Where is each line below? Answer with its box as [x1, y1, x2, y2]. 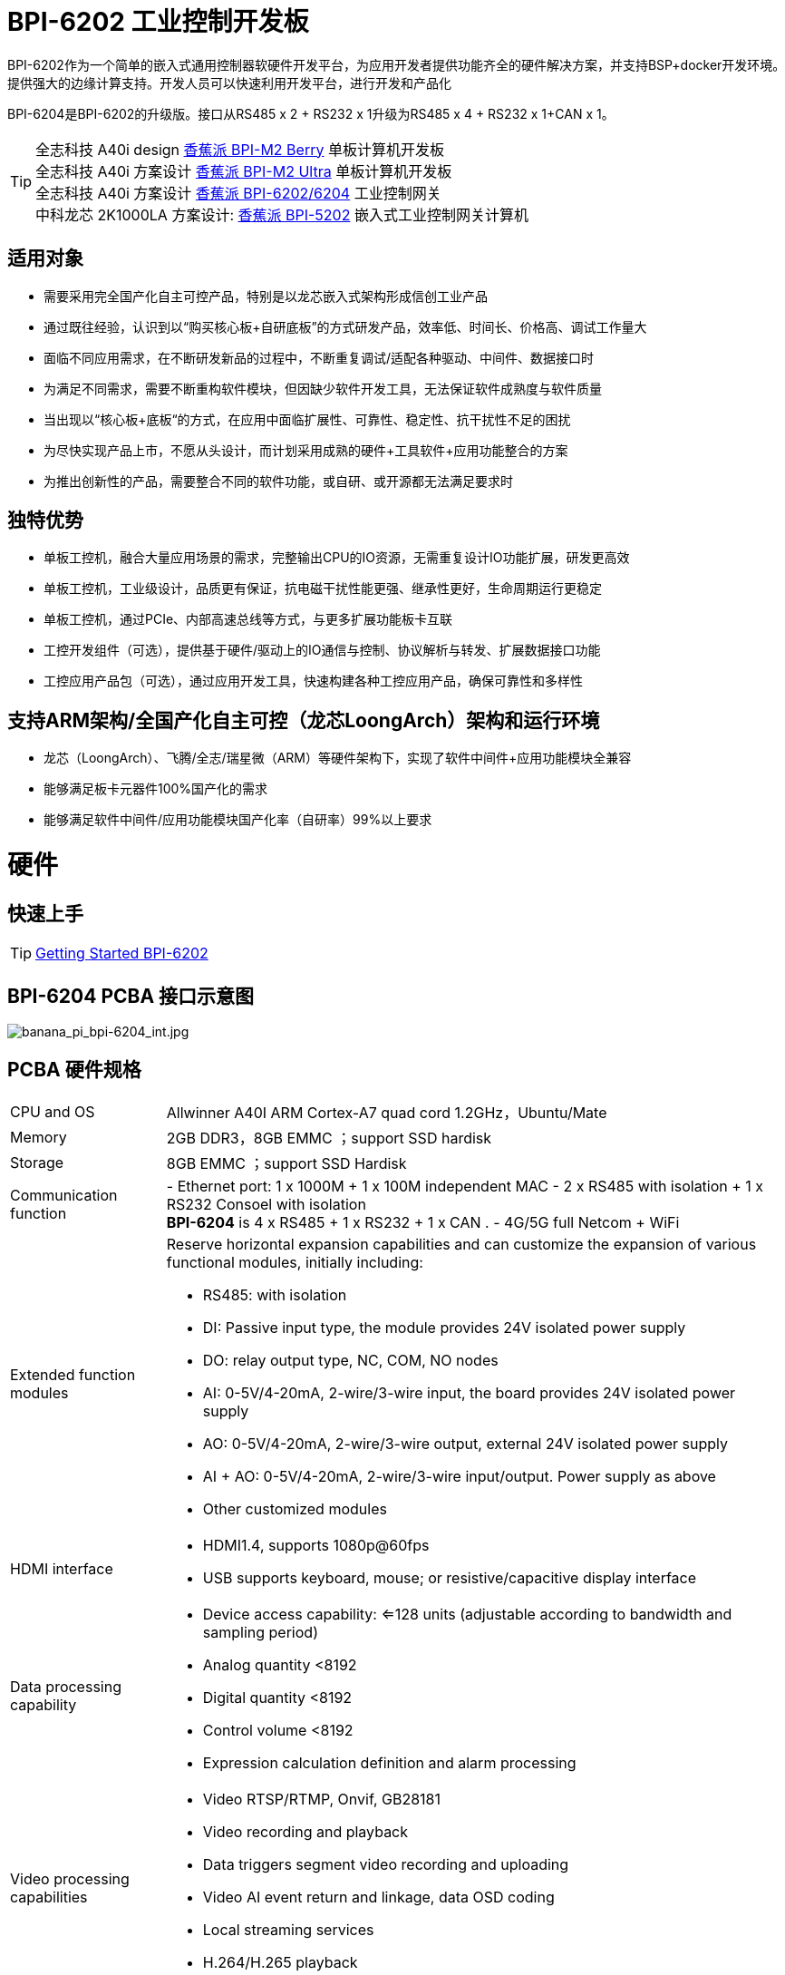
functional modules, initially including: [166, 1252, 423, 1271]
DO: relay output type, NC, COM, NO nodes [202, 1350, 499, 1369]
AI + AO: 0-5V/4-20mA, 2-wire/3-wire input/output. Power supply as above [202, 1466, 716, 1485]
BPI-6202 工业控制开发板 [7, 6, 309, 37]
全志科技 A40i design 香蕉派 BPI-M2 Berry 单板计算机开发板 [35, 140, 444, 159]
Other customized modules [202, 1499, 387, 1518]
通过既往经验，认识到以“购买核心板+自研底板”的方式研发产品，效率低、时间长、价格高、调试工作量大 [44, 318, 647, 335]
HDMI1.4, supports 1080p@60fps [202, 1535, 430, 1554]
